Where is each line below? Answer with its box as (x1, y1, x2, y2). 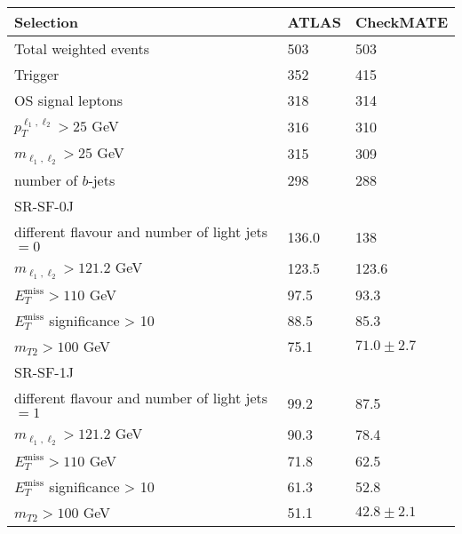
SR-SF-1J (14, 362, 74, 383)
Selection (14, 12, 79, 32)
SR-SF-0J (14, 195, 74, 217)
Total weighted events (14, 38, 150, 59)
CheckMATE (354, 12, 448, 32)
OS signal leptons (14, 90, 123, 110)
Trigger (14, 64, 60, 84)
